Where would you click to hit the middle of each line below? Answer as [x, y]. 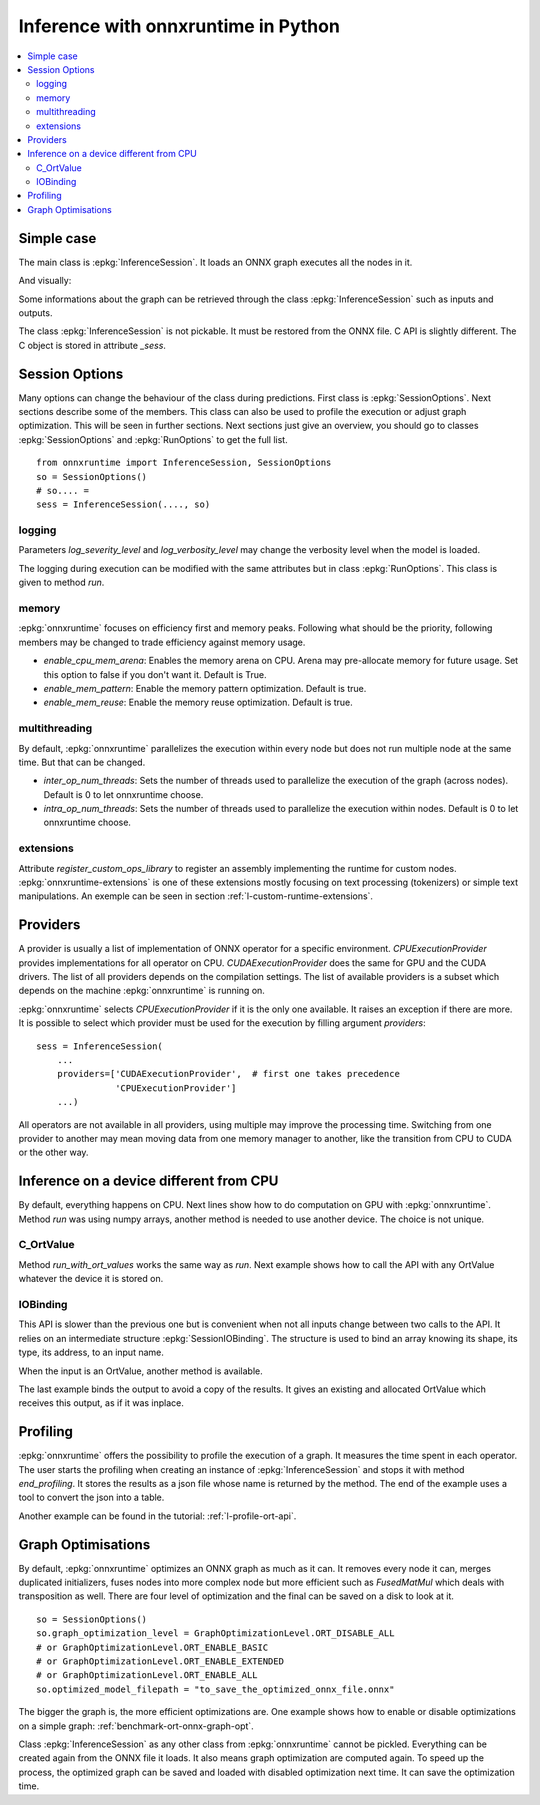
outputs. [35, 312]
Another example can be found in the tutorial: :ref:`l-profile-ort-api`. [157, 1516]
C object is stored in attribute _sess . [92, 345]
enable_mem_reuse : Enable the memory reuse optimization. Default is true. [198, 702]
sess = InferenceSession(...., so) [123, 504]
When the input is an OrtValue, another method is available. [141, 1371]
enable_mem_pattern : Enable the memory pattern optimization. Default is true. [205, 688]
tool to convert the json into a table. [91, 1497]
